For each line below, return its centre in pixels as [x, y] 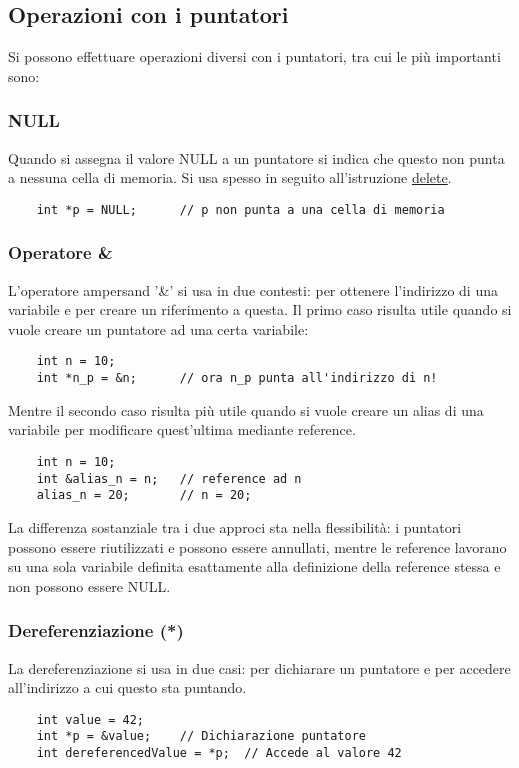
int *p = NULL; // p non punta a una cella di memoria [240, 209]
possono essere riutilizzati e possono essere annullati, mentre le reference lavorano [257, 546]
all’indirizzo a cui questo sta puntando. [127, 687]
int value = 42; [90, 719]
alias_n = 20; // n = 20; [144, 495]
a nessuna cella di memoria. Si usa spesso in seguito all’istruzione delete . [230, 177]
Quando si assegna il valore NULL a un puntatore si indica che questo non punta [256, 157]
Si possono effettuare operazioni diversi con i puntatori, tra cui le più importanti [254, 56]
